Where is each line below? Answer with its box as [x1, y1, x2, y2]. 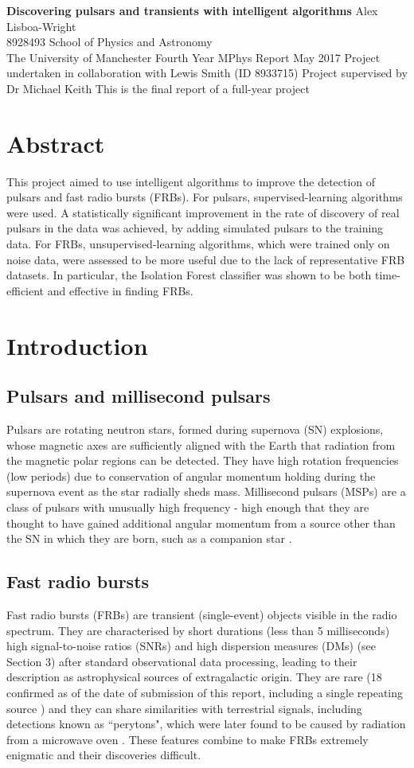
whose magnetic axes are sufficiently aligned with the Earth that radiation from [6, 436, 396, 453]
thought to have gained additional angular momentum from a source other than [6, 514, 396, 531]
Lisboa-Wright [6, 18, 76, 34]
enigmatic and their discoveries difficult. [6, 747, 201, 763]
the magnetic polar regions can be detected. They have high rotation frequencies [6, 452, 399, 469]
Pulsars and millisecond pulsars [6, 384, 271, 408]
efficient [6, 282, 45, 298]
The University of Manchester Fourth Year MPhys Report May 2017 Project [6, 49, 381, 65]
